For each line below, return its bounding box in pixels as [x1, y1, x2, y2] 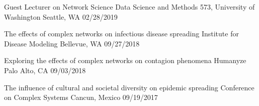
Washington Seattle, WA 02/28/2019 [4, 11, 118, 22]
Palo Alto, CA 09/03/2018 [4, 65, 86, 75]
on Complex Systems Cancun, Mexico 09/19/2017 [4, 92, 158, 102]
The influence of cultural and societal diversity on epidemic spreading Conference [4, 82, 254, 92]
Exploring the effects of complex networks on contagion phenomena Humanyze [4, 55, 246, 66]
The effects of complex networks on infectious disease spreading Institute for [4, 28, 239, 39]
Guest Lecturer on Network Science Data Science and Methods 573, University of [4, 2, 255, 12]
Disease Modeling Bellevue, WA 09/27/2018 [4, 38, 140, 48]
